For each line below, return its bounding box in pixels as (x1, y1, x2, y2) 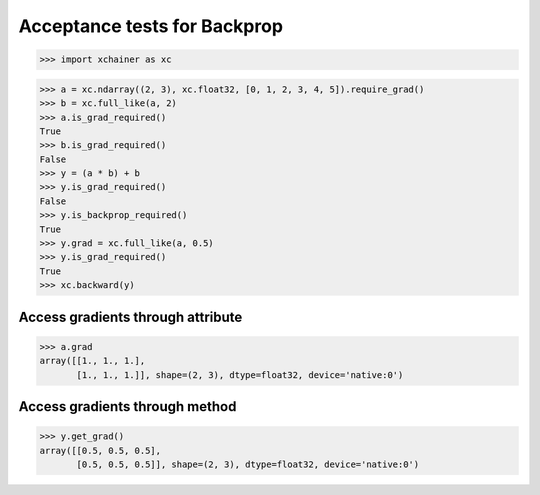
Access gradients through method (18, 398, 237, 415)
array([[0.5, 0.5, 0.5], (39, 445, 162, 456)
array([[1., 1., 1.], (39, 355, 146, 367)
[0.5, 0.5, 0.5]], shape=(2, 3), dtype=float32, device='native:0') (76, 458, 420, 470)
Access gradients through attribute (18, 308, 243, 325)
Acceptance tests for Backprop (18, 15, 284, 37)
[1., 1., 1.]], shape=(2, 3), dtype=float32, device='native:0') (76, 369, 404, 380)
